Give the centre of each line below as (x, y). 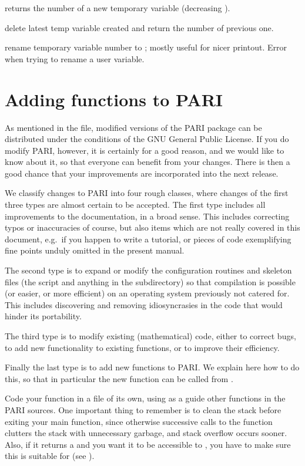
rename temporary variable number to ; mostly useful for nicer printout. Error (146, 47)
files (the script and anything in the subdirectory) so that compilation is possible (150, 281)
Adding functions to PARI (114, 99)
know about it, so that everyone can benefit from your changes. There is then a (148, 162)
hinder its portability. (43, 316)
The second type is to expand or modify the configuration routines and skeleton (148, 270)
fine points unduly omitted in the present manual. (95, 250)
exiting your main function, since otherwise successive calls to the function (139, 421)
